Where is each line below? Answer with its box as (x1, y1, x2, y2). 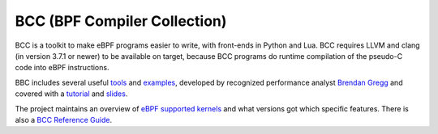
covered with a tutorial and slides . (15, 89, 128, 98)
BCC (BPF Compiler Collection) (15, 12, 227, 30)
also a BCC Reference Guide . (15, 115, 113, 124)
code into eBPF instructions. (15, 63, 109, 73)
